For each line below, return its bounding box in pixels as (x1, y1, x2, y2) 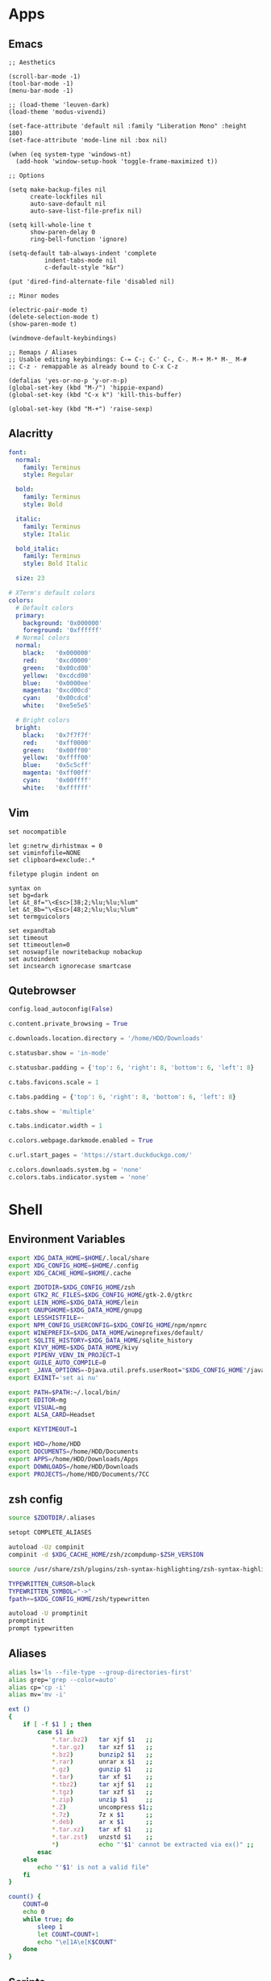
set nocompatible (8, 828, 67, 836)
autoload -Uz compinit (8, 1543, 85, 1552)
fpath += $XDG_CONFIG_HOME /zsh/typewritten (8, 1595, 150, 1603)
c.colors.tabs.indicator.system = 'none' (8, 1173, 150, 1181)
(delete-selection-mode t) (8, 313, 99, 321)
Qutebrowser (8, 984, 77, 998)
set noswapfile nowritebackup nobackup (8, 947, 143, 956)
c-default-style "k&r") (44, 263, 125, 272)
